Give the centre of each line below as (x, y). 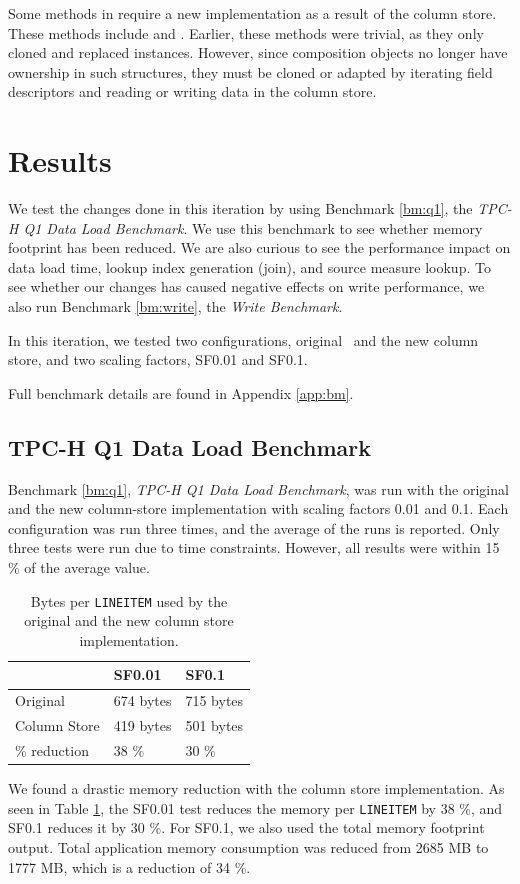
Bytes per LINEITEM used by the (129, 600)
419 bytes (142, 725)
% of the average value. (79, 567)
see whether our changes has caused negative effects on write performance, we (246, 286)
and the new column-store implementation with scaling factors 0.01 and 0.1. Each (258, 508)
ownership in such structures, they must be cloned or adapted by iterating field (250, 71)
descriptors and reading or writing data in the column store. (192, 91)
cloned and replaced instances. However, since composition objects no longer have (258, 52)
